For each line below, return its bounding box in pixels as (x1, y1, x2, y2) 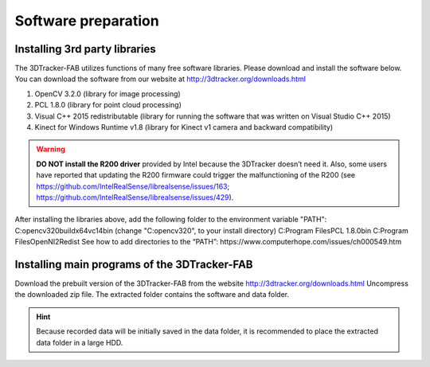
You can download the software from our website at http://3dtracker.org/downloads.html (14, 74, 307, 84)
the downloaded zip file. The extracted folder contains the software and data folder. (14, 290, 290, 299)
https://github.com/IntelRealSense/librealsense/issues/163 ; (36, 182, 230, 191)
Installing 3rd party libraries (14, 42, 156, 56)
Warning (36, 144, 65, 154)
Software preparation (14, 12, 159, 29)
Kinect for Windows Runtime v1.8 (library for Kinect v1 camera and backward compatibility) (34, 123, 334, 132)
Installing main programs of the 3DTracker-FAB (14, 257, 253, 271)
